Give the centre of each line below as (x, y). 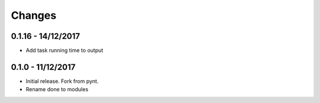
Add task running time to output (65, 51)
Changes (33, 15)
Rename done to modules (57, 89)
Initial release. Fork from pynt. (62, 81)
